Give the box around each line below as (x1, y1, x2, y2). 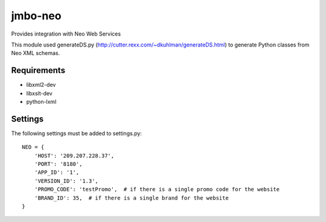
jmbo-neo (11, 9, 62, 22)
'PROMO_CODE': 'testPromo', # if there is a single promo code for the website (34, 186, 280, 193)
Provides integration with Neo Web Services (11, 30, 121, 37)
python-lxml (26, 98, 57, 106)
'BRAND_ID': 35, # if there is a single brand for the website (34, 194, 229, 201)
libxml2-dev (26, 81, 56, 89)
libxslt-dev (26, 89, 53, 97)
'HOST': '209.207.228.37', (34, 152, 115, 159)
